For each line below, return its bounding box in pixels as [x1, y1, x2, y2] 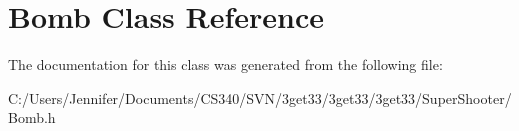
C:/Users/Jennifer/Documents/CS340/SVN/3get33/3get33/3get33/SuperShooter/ [8, 87, 512, 108]
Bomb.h [8, 107, 56, 128]
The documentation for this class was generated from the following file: [8, 54, 443, 75]
